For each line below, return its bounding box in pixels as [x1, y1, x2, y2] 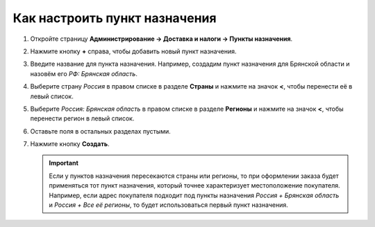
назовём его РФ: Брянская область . [30, 69, 138, 78]
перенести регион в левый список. [30, 114, 135, 122]
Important [49, 159, 79, 167]
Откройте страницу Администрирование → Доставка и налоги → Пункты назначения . [30, 35, 293, 43]
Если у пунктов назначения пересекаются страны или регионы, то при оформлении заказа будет [49, 172, 340, 180]
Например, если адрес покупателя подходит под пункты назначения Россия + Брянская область [49, 191, 340, 199]
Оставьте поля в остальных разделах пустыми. [30, 127, 172, 135]
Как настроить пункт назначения [12, 10, 217, 26]
